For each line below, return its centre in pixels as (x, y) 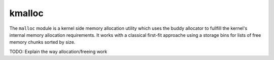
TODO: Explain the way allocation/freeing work (58, 51)
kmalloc (26, 13)
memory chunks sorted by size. (42, 42)
